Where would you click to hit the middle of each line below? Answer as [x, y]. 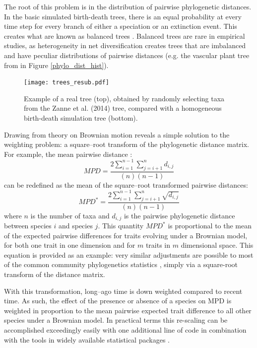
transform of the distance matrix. [55, 274]
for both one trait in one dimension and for [70, 245]
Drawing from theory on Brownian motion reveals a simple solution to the [117, 134]
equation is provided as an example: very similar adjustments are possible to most [129, 254]
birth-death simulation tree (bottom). [81, 118]
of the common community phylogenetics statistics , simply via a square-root [121, 264]
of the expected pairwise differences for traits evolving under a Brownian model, [126, 235]
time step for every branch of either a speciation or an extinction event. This [121, 26]
